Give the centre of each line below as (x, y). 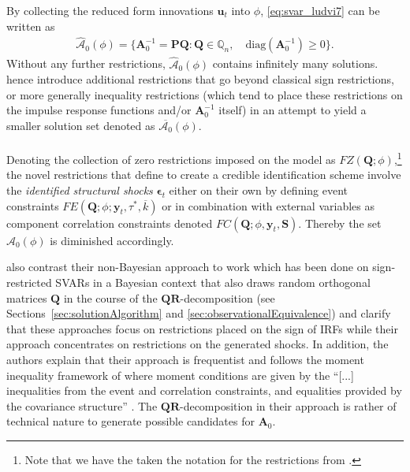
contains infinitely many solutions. (295, 63)
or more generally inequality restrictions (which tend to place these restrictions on (205, 94)
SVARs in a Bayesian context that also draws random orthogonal (213, 282)
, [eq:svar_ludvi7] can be (320, 10)
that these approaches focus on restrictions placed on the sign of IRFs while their (202, 328)
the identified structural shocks (80, 190)
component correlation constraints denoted (110, 223)
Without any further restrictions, (86, 63)
